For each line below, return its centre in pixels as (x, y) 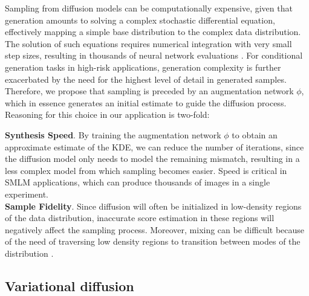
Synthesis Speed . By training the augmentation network (113, 134)
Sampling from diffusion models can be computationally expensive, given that (149, 8)
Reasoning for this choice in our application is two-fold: (107, 114)
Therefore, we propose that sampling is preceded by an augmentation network (149, 91)
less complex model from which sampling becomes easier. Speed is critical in (146, 170)
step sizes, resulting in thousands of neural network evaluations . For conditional (154, 55)
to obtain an (255, 134)
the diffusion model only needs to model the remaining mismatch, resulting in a (152, 159)
